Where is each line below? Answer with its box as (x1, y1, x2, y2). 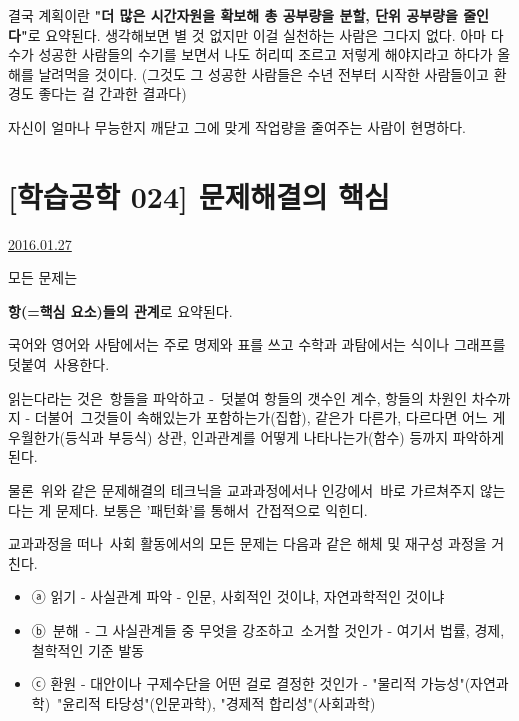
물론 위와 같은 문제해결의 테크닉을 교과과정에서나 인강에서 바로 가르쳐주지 (8, 480, 476, 501)
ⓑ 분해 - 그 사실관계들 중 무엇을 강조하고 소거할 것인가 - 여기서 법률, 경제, (31, 620, 505, 640)
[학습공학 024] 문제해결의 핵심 (8, 175, 390, 216)
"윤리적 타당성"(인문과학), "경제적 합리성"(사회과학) (57, 692, 376, 713)
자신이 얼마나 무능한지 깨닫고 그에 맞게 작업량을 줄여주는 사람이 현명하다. (8, 116, 467, 137)
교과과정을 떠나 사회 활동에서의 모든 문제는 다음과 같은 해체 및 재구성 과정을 (8, 533, 487, 554)
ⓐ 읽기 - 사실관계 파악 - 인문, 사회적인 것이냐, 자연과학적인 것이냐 (31, 586, 445, 607)
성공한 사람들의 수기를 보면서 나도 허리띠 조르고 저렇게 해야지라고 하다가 (38, 44, 493, 65)
